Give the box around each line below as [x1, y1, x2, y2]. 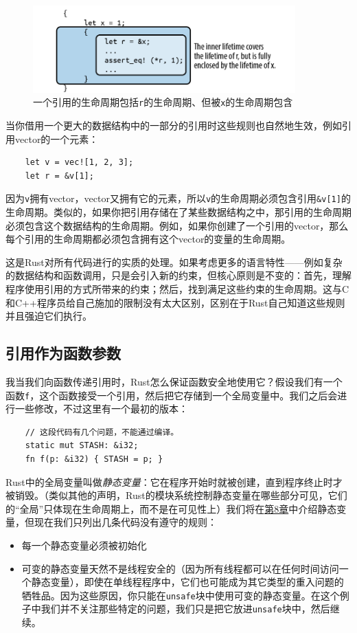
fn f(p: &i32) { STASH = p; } [25, 454, 163, 464]
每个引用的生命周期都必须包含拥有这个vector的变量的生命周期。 [5, 232, 291, 246]
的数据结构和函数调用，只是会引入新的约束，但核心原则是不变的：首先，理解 [5, 268, 352, 282]
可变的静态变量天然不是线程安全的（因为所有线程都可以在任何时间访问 [21, 561, 339, 575]
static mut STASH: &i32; [25, 441, 139, 451]
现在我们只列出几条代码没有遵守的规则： [34, 515, 217, 529]
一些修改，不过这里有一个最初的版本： [14, 401, 188, 416]
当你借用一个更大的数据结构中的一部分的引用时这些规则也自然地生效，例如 [5, 118, 342, 132]
